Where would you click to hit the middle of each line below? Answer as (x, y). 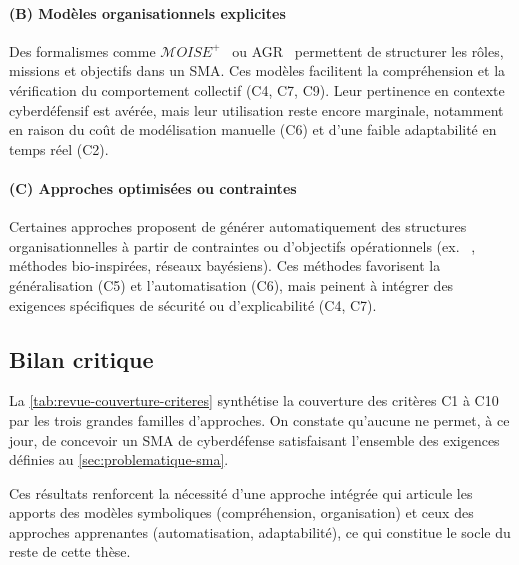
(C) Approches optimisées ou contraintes (153, 187)
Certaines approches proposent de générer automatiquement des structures (238, 226)
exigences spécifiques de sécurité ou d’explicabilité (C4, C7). (193, 304)
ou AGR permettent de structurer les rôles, (368, 50)
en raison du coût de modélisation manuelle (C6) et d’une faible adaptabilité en (253, 129)
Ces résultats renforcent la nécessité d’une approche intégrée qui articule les (241, 492)
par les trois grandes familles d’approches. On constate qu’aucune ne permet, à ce (259, 419)
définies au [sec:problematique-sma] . (119, 459)
